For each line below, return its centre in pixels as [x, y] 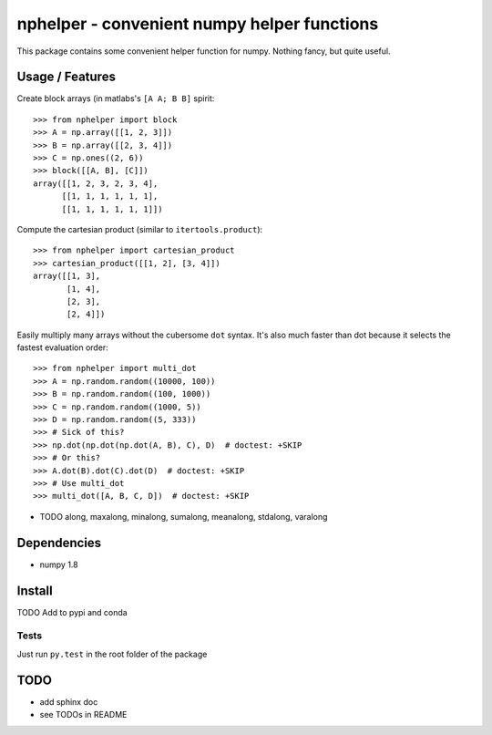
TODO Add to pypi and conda [72, 612]
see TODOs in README [83, 715]
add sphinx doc [69, 701]
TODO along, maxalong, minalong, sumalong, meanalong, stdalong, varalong [184, 516]
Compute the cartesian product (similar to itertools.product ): [140, 229]
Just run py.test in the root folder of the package [112, 654]
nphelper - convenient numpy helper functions [198, 24]
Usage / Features [66, 77]
